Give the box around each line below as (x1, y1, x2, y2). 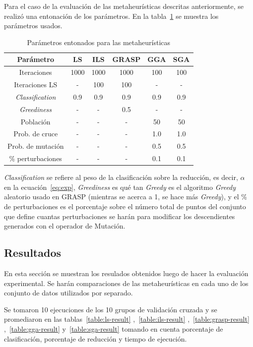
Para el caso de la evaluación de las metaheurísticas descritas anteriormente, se (4, 1, 244, 11)
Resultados (4, 245, 61, 260)
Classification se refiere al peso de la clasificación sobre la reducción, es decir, (4, 172, 238, 182)
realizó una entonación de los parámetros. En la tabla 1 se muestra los (4, 10, 219, 21)
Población (20, 116, 51, 126)
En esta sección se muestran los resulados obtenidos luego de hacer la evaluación (4, 268, 249, 278)
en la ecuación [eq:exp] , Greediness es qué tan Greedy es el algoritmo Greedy (4, 181, 236, 192)
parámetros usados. (4, 20, 63, 31)
